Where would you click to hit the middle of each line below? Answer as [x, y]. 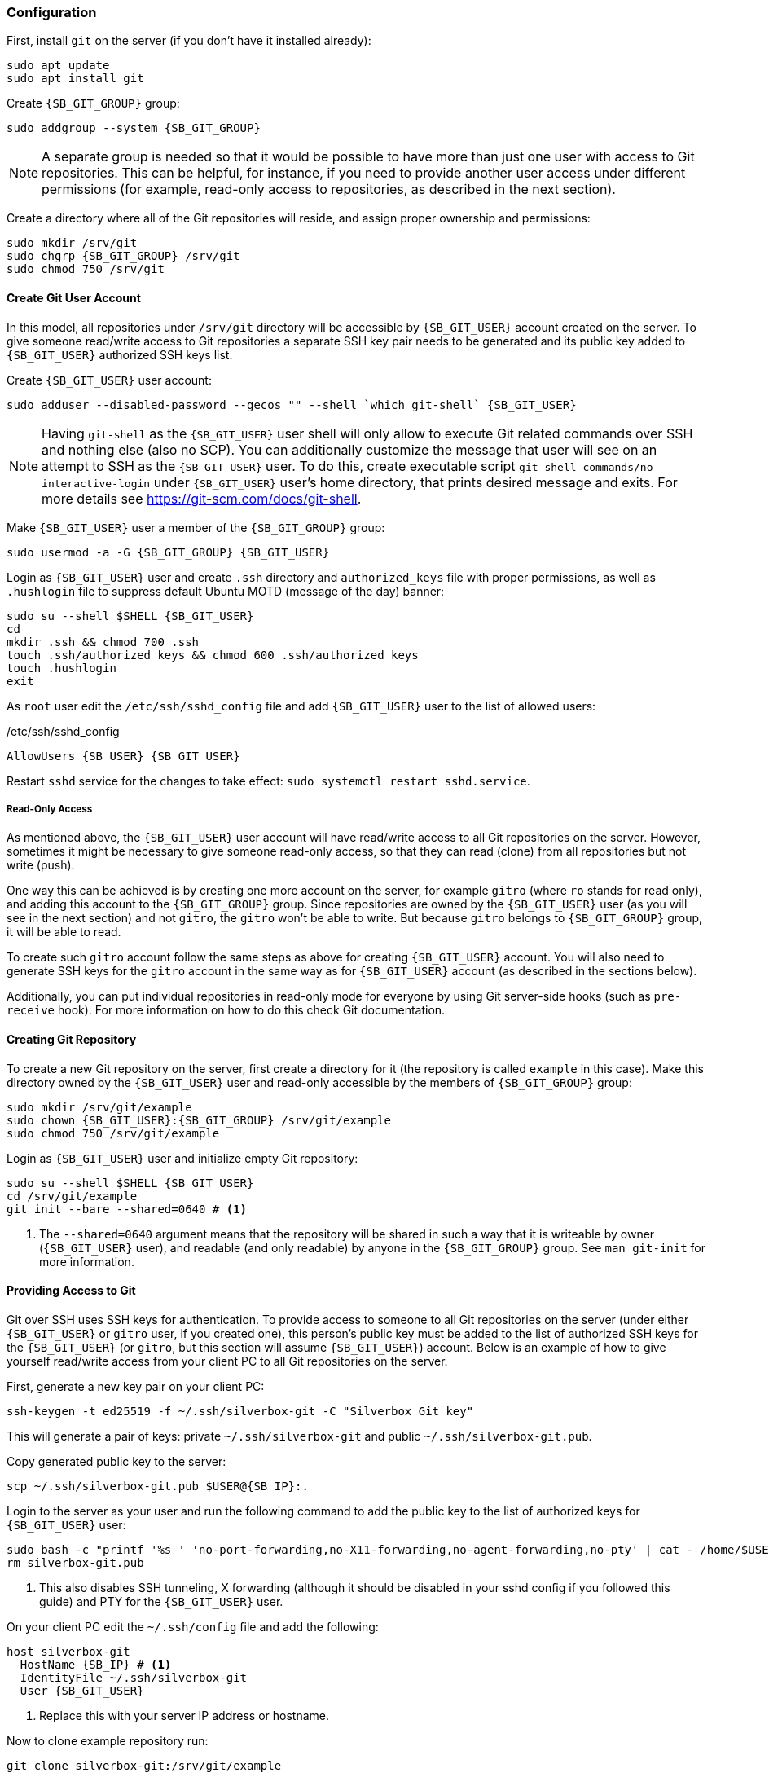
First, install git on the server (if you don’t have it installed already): [189, 41]
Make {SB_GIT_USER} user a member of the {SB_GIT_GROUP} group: [196, 527]
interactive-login [96, 483]
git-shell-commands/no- [589, 467]
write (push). [41, 865]
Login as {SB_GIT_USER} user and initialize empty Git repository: [182, 1158]
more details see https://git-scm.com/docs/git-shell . [202, 498]
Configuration [52, 12]
